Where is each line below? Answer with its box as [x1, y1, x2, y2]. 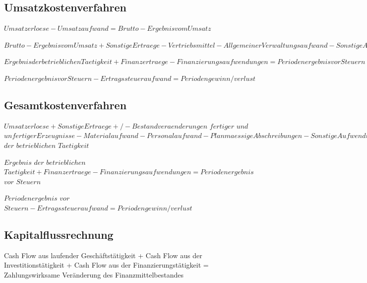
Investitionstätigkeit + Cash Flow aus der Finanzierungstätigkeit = [4, 260, 209, 270]
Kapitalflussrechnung [4, 226, 114, 242]
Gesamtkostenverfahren [4, 97, 127, 112]
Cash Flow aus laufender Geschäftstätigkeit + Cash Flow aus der [4, 250, 202, 260]
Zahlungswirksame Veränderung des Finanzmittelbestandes [4, 269, 183, 280]
